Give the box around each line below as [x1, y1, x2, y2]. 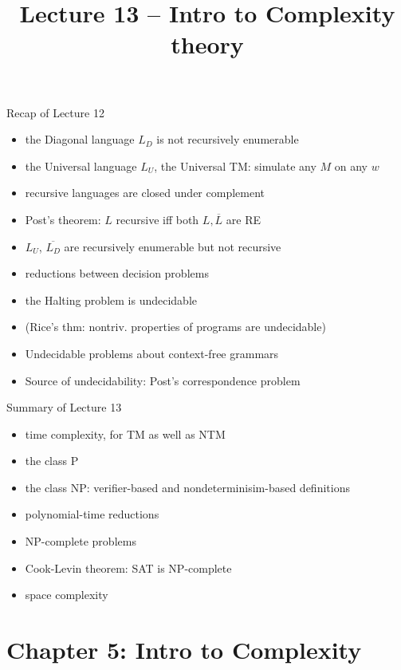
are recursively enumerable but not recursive [64, 238, 281, 254]
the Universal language [25, 157, 137, 174]
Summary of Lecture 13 [6, 399, 122, 416]
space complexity [25, 586, 108, 603]
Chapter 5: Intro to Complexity [6, 633, 362, 666]
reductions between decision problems [25, 265, 209, 282]
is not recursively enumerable [156, 131, 299, 148]
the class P [25, 452, 79, 469]
